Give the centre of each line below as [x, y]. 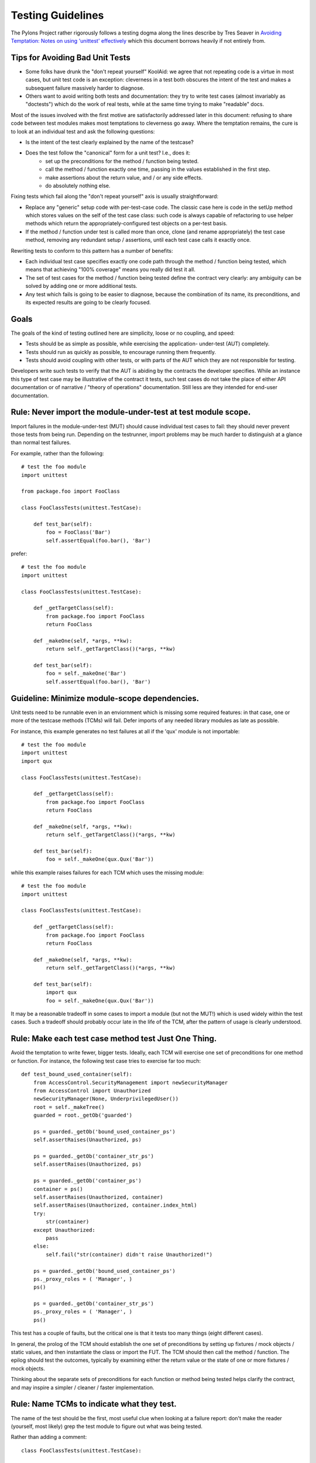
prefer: [19, 554]
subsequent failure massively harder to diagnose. [85, 88]
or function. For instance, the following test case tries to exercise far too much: [106, 1061]
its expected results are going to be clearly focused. [88, 302]
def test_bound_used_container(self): [77, 1074]
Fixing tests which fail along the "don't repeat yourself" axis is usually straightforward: [115, 197]
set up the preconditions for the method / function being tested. [122, 161]
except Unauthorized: [64, 1230]
